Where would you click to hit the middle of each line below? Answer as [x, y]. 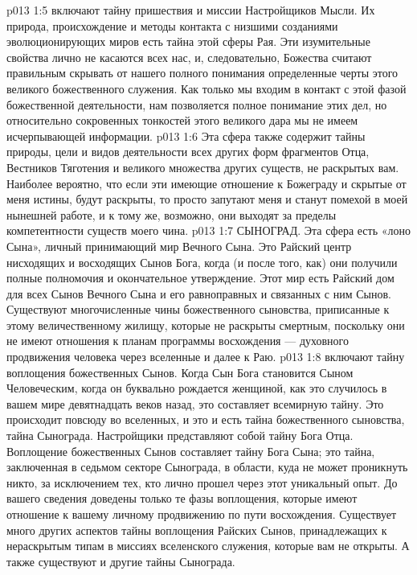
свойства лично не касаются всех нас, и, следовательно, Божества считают [189, 57]
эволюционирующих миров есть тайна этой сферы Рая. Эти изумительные [188, 41]
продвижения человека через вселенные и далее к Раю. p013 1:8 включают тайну [206, 357]
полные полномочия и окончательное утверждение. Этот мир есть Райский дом [200, 278]
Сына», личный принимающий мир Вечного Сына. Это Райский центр [179, 246]
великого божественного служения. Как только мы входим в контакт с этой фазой [206, 88]
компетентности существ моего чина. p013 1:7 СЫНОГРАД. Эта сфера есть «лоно [208, 230]
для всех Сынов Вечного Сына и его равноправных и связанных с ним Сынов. [199, 293]
